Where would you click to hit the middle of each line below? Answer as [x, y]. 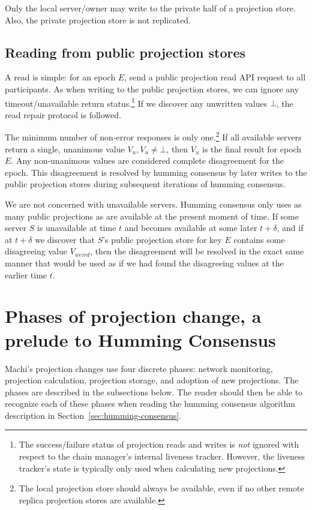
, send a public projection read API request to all [215, 77]
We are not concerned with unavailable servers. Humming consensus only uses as [153, 204]
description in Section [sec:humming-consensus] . [93, 415]
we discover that [65, 239]
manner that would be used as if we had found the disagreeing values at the [144, 263]
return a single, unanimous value [65, 148]
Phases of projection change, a [133, 316]
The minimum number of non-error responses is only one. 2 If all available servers [153, 136]
